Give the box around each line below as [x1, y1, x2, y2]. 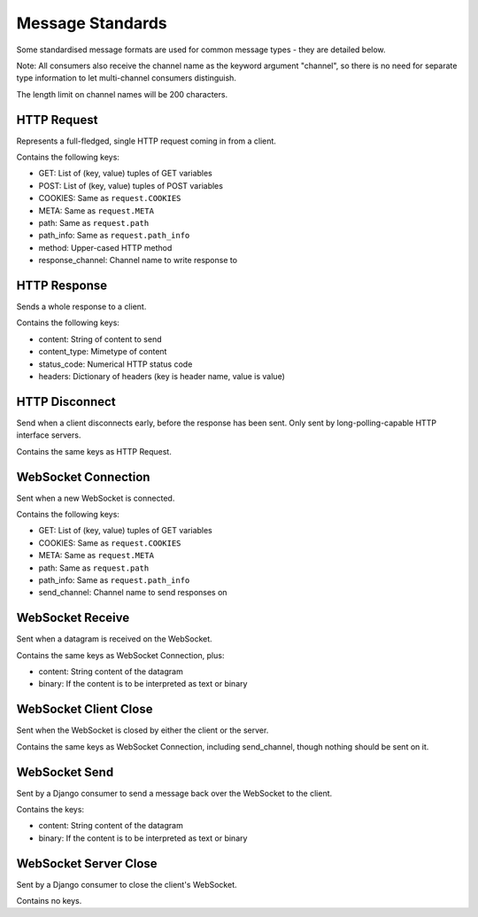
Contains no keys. [16, 896, 82, 906]
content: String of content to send [38, 333, 162, 345]
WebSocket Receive [16, 610, 130, 626]
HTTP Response [16, 277, 108, 292]
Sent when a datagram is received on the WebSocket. [16, 633, 212, 644]
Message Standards [16, 13, 167, 33]
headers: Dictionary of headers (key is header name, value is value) [38, 371, 285, 381]
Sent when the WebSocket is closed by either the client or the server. [16, 725, 269, 735]
